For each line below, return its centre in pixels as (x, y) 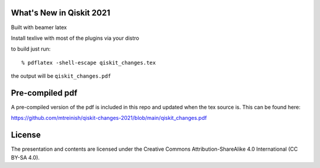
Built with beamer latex (39, 27)
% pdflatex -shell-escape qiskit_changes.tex (89, 63)
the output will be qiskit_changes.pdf (61, 76)
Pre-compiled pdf (44, 93)
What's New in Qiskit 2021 (61, 13)
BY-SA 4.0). (25, 157)
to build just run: (31, 49)
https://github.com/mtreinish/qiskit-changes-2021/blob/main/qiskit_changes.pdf (109, 118)
